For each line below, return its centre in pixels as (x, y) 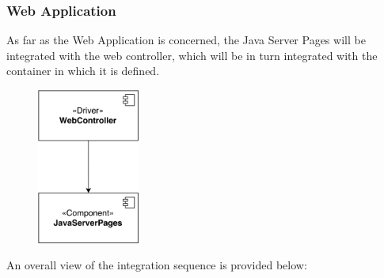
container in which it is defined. (83, 71)
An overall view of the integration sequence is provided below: (157, 265)
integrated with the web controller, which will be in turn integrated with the (192, 55)
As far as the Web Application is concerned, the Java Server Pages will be (186, 40)
